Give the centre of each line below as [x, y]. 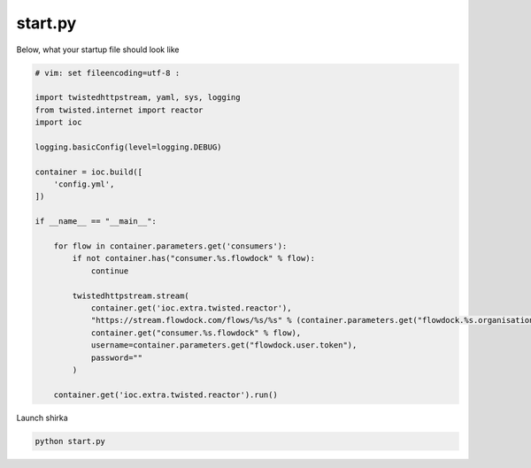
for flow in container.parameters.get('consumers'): [170, 246]
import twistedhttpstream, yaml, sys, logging [138, 98]
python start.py [70, 441]
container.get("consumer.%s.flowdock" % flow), [196, 333]
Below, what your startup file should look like [98, 50]
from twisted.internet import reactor [119, 110]
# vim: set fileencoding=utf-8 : [108, 73]
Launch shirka [42, 418]
